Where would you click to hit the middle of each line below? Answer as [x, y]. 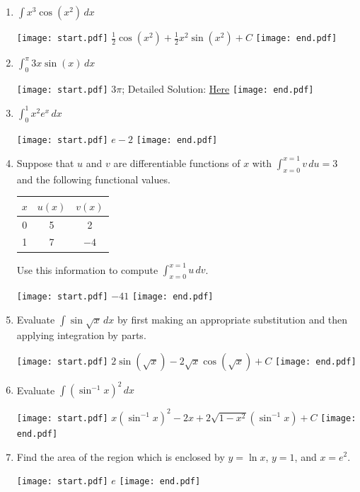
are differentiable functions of [177, 162]
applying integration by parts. [81, 335]
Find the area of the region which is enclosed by [121, 456]
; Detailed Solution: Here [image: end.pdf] [218, 88]
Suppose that [45, 162]
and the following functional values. [93, 179]
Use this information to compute [87, 269]
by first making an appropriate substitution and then [232, 319]
